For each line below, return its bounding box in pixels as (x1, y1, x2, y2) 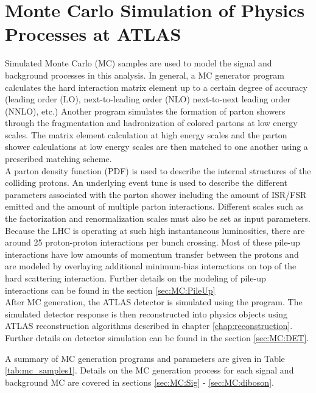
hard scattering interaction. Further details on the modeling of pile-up (5, 272, 266, 284)
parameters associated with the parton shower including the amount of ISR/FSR (5, 188, 307, 200)
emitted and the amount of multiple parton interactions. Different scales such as (5, 200, 304, 213)
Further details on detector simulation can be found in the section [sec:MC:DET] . (5, 331, 309, 344)
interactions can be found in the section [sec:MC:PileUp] (5, 283, 216, 296)
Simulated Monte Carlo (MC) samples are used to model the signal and (5, 57, 272, 69)
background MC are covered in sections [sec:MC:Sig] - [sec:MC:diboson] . (5, 375, 274, 388)
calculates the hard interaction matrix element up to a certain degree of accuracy (5, 80, 307, 93)
